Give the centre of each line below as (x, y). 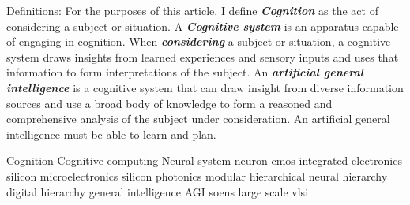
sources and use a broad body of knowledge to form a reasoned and (169, 103)
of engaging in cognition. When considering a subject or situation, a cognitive (199, 41)
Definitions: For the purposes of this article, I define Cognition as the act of (192, 10)
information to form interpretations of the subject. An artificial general (185, 72)
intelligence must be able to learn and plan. (111, 134)
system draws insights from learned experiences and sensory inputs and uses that (203, 56)
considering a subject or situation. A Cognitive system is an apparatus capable (203, 26)
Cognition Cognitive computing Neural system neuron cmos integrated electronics (204, 160)
